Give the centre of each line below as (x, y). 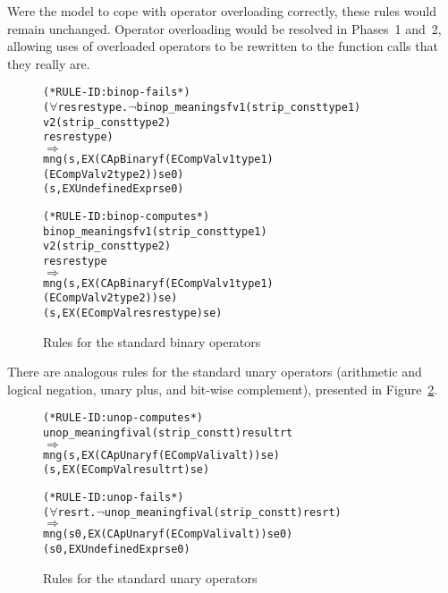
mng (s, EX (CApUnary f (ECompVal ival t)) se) (161, 455)
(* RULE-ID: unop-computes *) (123, 418)
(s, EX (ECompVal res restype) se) (133, 313)
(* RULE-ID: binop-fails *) (117, 93)
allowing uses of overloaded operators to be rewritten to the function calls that (223, 46)
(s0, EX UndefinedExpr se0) (117, 549)
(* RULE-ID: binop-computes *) (127, 216)
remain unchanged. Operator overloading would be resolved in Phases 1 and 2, (224, 28)
